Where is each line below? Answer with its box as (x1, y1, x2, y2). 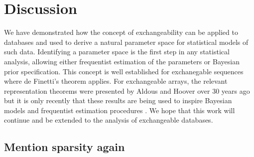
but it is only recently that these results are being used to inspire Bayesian (4, 95, 232, 106)
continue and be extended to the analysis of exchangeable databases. (4, 115, 213, 125)
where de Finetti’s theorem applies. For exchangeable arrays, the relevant (4, 76, 228, 86)
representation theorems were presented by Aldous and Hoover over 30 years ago (4, 85, 250, 96)
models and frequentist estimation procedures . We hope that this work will (4, 105, 235, 115)
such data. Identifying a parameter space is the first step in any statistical (4, 46, 230, 57)
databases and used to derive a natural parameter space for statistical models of (4, 36, 249, 47)
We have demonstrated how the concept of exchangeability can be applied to (4, 27, 238, 37)
